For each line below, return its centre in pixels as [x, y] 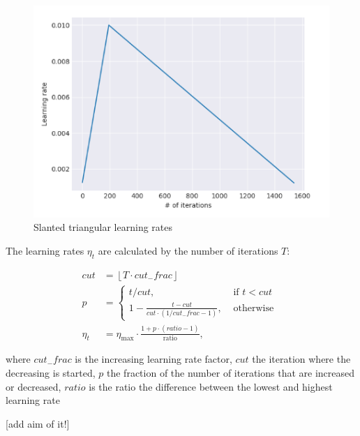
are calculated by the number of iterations [188, 250]
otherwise [254, 308]
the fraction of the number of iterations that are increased [231, 372]
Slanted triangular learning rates [103, 227]
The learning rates [45, 250]
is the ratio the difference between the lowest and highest [211, 386]
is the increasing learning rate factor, [153, 359]
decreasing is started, [51, 372]
